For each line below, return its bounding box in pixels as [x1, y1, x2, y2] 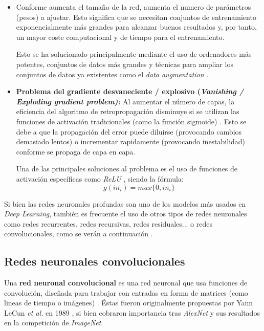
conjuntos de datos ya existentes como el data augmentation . [16, 69, 209, 79]
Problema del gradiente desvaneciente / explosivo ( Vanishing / [16, 86, 244, 97]
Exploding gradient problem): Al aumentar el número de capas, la [16, 96, 235, 106]
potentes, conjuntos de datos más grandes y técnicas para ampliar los [16, 58, 233, 69]
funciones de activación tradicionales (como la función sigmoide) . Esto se [16, 116, 247, 126]
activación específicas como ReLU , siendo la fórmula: [16, 173, 184, 184]
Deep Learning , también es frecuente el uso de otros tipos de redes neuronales [4, 208, 247, 219]
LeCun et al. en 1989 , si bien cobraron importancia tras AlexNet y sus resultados [4, 307, 260, 318]
